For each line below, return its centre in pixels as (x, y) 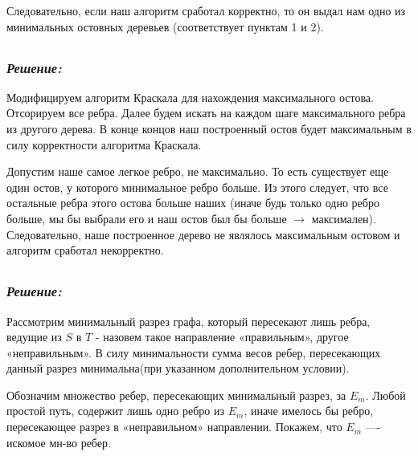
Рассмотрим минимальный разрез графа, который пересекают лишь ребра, (189, 321)
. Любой (385, 395)
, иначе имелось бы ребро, (309, 411)
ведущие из (34, 337)
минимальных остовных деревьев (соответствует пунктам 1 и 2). (165, 26)
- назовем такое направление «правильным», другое (222, 337)
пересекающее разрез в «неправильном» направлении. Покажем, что (174, 427)
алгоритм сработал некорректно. (85, 250)
